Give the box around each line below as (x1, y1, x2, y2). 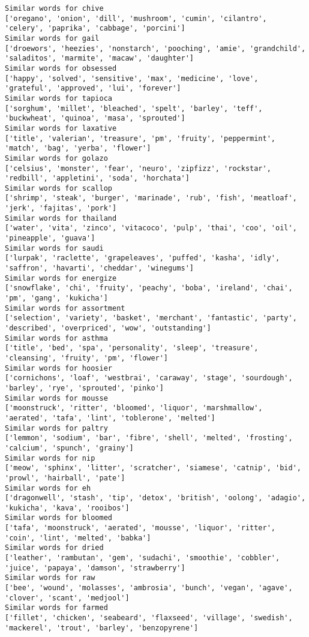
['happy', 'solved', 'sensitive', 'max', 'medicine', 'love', (5, 74, 259, 83)
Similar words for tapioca (5, 94, 112, 103)
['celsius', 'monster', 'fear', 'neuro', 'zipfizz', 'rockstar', (5, 164, 271, 173)
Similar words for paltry (5, 423, 108, 432)
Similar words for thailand (5, 214, 117, 223)
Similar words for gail (5, 34, 100, 43)
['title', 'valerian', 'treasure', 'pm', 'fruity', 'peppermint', (5, 134, 276, 143)
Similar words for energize (5, 274, 117, 283)
